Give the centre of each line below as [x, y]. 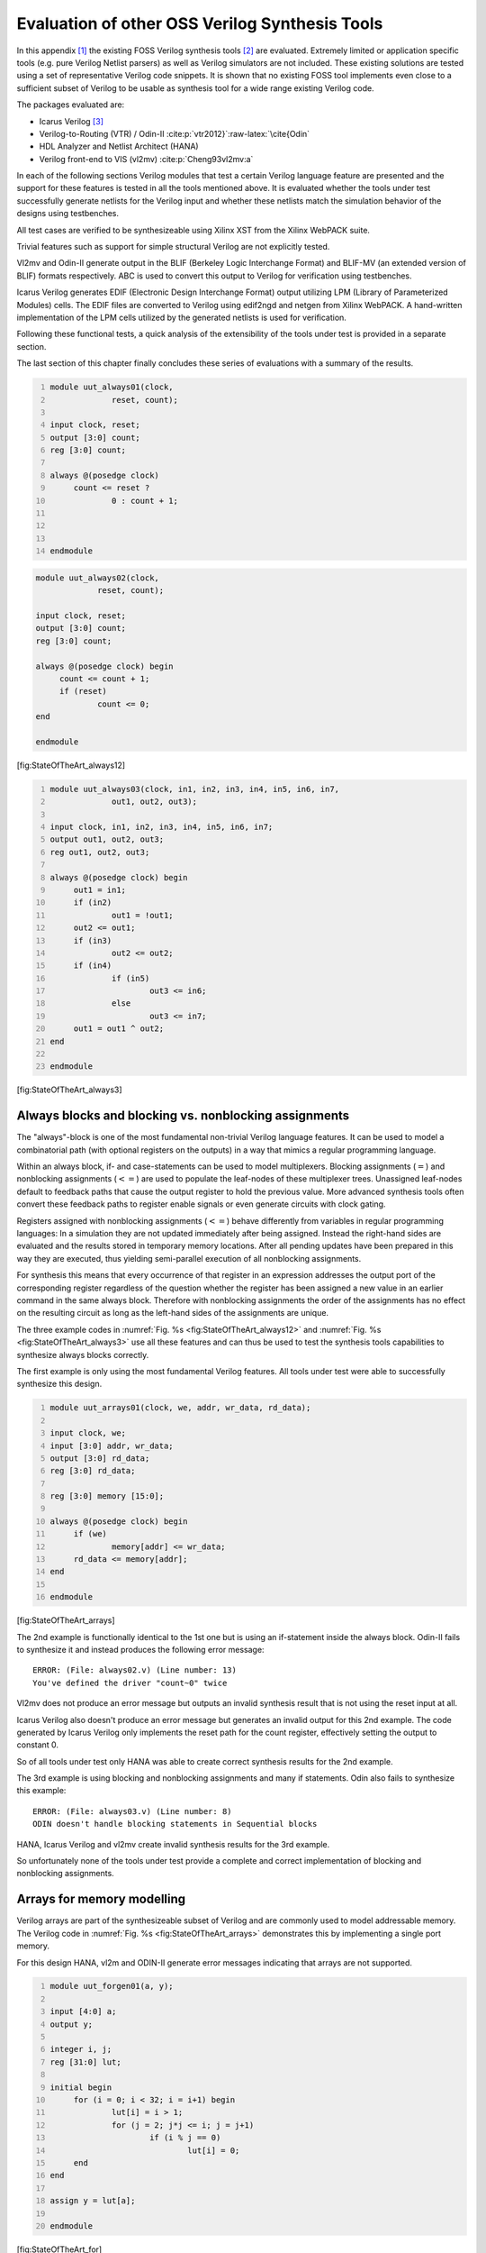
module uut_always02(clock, [97, 578]
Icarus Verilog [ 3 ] [71, 121]
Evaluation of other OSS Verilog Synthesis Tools [200, 23]
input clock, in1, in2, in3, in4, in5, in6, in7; [162, 827]
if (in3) [93, 940]
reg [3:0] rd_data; [93, 1471]
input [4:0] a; [83, 2011]
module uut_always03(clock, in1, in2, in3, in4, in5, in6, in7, [195, 789]
